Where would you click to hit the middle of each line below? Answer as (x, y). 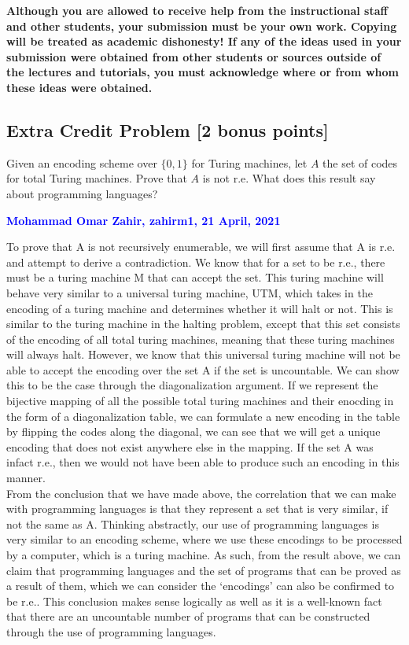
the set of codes (360, 162)
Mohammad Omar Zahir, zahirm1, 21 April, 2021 (144, 220)
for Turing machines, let (249, 162)
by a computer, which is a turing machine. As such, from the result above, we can (204, 555)
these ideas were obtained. (79, 87)
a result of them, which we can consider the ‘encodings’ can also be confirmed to (201, 586)
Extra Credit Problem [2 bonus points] (168, 129)
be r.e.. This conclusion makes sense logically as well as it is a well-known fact (194, 601)
